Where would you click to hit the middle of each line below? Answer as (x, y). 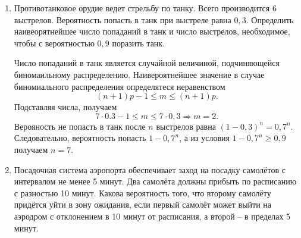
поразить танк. (139, 43)
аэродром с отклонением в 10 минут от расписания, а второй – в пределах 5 (152, 216)
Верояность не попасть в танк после (80, 126)
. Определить (270, 19)
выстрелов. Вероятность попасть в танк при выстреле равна (123, 19)
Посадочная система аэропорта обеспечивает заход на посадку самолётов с (150, 169)
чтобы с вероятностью (54, 43)
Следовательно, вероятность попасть (80, 138)
